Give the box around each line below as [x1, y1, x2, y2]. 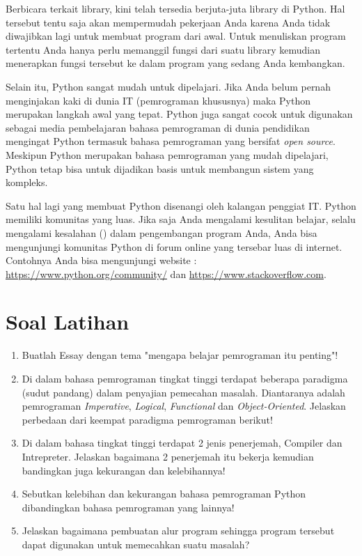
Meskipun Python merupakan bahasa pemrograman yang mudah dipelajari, [6, 147, 329, 162]
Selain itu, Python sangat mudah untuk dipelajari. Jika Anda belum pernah [6, 79, 331, 93]
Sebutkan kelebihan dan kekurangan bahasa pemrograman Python [22, 486, 306, 501]
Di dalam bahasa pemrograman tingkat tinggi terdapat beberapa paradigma [22, 371, 348, 385]
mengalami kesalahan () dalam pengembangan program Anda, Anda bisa [6, 225, 317, 240]
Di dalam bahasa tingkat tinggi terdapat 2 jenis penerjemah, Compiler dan [22, 435, 343, 450]
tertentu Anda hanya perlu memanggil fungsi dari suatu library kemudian [6, 42, 320, 56]
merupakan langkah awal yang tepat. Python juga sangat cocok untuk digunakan [6, 107, 353, 121]
